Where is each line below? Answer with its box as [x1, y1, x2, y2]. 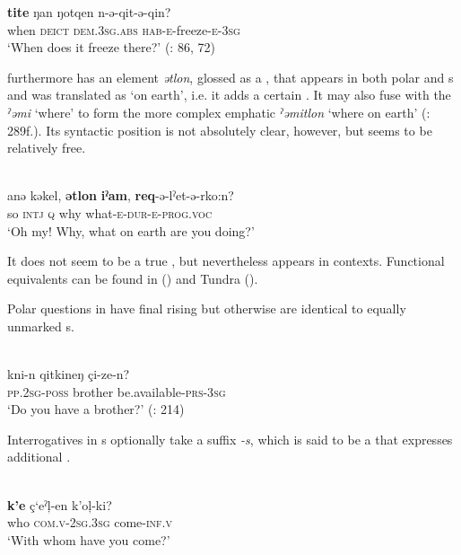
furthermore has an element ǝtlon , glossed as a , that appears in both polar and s [7, 67, 454, 86]
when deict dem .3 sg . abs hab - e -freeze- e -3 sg [7, 20, 240, 39]
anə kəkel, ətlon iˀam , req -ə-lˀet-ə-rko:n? [7, 186, 234, 205]
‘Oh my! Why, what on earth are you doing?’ [7, 221, 255, 240]
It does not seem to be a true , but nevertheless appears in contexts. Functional [7, 251, 445, 270]
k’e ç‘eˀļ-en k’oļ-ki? [7, 495, 112, 514]
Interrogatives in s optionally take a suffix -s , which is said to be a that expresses [7, 429, 453, 448]
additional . [7, 447, 71, 466]
